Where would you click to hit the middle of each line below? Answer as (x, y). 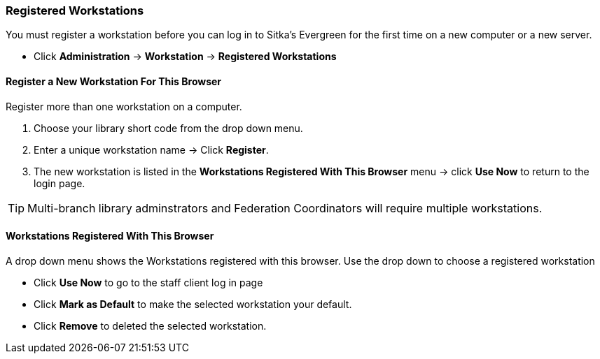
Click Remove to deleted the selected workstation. (150, 325)
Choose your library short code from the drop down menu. (168, 128)
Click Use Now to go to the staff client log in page (148, 282)
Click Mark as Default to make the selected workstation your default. (193, 304)
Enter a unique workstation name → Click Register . (151, 149)
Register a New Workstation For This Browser (114, 81)
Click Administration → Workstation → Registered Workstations (185, 57)
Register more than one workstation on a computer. (124, 106)
